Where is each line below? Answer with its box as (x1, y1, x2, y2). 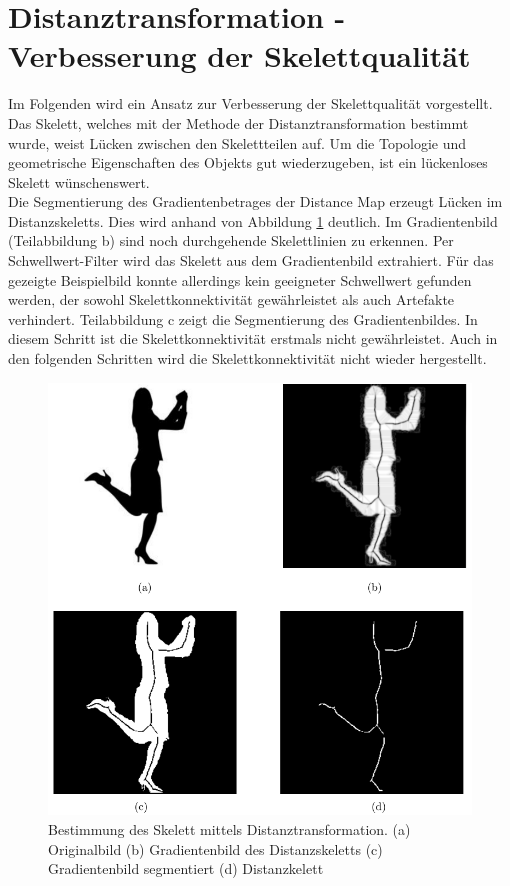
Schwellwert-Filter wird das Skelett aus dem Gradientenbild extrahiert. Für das (8, 250, 494, 271)
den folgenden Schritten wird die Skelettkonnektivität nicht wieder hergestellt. (8, 348, 487, 369)
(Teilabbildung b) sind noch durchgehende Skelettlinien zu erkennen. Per (8, 230, 454, 251)
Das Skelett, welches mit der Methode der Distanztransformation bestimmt (8, 112, 469, 133)
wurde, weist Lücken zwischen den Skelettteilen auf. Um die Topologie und (8, 132, 467, 153)
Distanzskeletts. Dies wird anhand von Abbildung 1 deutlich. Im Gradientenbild (8, 210, 498, 231)
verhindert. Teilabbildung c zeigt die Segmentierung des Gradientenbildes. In (8, 308, 478, 329)
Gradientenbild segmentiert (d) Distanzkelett (48, 858, 324, 879)
